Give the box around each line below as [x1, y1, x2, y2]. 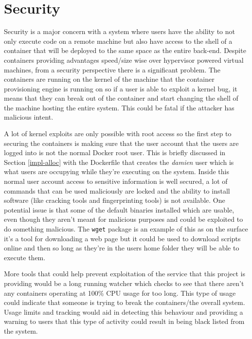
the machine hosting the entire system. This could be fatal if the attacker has [4, 102, 234, 112]
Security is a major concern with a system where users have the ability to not [4, 26, 235, 36]
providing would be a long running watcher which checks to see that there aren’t [4, 278, 244, 288]
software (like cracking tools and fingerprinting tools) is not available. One [4, 195, 225, 205]
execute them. [4, 252, 46, 262]
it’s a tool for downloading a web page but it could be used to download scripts [4, 233, 241, 243]
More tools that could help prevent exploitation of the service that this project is [4, 268, 245, 279]
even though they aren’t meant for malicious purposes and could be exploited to [4, 214, 243, 224]
